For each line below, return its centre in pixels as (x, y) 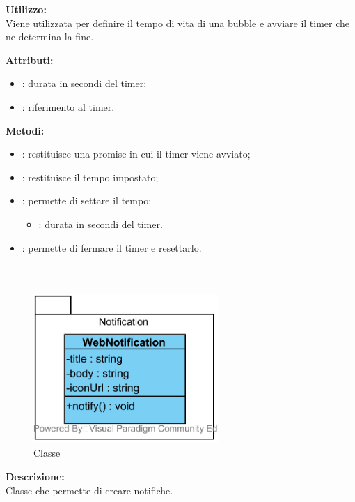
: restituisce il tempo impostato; (90, 177)
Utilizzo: (26, 9)
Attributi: (30, 60)
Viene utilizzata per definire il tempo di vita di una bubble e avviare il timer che (178, 23)
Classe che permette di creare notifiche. (89, 490)
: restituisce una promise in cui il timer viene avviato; (136, 154)
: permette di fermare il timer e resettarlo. (112, 247)
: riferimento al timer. (68, 106)
